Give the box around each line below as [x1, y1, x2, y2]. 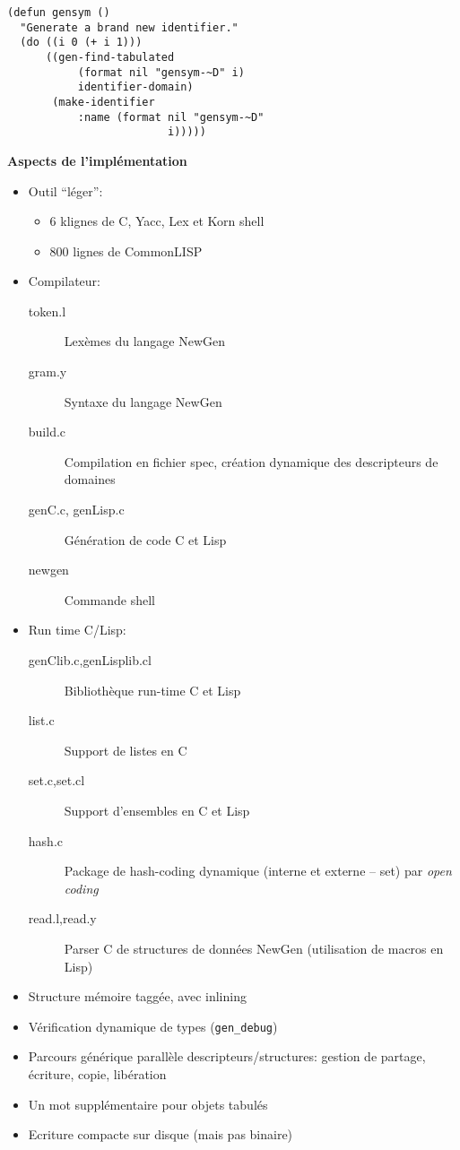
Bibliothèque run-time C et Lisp [64, 680, 241, 699]
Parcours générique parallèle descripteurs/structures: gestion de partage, [28, 1047, 426, 1066]
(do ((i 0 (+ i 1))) [20, 36, 143, 49]
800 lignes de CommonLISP [49, 241, 203, 260]
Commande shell [64, 590, 155, 609]
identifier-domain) [77, 81, 194, 94]
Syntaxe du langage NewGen [64, 392, 222, 411]
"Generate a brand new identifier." [20, 21, 239, 34]
